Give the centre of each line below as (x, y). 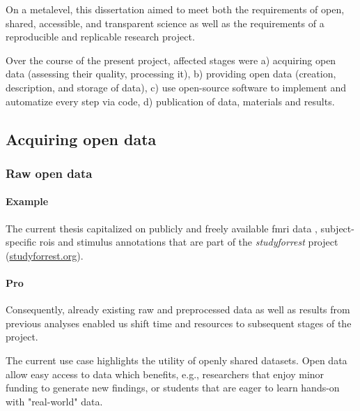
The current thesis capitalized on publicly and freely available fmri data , (162, 228)
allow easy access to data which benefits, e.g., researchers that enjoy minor (165, 374)
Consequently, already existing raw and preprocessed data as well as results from (178, 309)
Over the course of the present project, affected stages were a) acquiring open (171, 60)
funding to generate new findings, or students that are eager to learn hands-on (173, 388)
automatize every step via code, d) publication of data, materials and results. (170, 101)
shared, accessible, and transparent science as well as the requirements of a (165, 23)
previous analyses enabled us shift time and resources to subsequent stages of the (179, 323)
